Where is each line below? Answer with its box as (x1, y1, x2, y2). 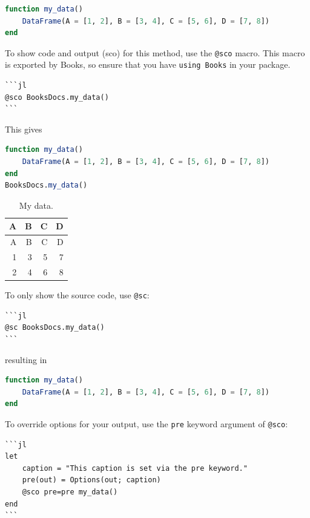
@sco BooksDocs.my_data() (5, 93, 109, 102)
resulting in (5, 353, 47, 366)
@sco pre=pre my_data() (22, 487, 118, 496)
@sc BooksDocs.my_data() (5, 323, 105, 332)
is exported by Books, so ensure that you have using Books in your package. (5, 58, 291, 71)
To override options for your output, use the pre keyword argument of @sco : (5, 417, 288, 430)
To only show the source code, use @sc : (5, 289, 150, 301)
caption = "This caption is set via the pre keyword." (22, 464, 248, 473)
